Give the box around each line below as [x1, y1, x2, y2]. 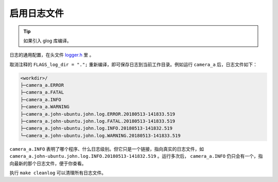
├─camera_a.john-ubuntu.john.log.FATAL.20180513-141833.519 [20, 118, 176, 124]
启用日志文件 [9, 8, 64, 19]
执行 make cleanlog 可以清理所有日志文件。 [9, 170, 107, 176]
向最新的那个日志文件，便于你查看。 [9, 160, 86, 167]
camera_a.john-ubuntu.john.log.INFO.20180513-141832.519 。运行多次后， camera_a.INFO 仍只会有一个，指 [9, 153, 263, 159]
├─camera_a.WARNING [20, 104, 69, 110]
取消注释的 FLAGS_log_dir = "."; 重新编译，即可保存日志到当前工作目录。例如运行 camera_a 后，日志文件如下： [9, 61, 257, 67]
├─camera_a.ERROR [20, 82, 64, 88]
